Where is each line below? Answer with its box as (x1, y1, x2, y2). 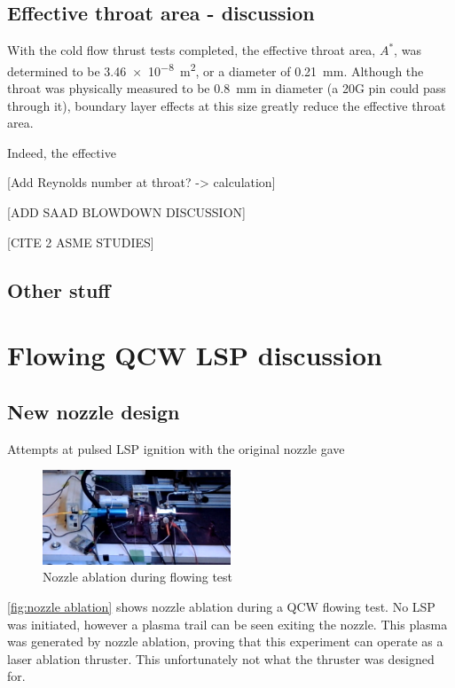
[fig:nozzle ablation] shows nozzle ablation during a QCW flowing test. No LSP (7, 597, 435, 615)
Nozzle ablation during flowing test (43, 567, 233, 586)
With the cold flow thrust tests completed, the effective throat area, (7, 41, 376, 59)
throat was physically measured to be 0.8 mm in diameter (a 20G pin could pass (7, 79, 446, 98)
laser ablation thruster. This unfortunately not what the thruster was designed (7, 649, 435, 668)
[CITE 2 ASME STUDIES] (7, 232, 154, 251)
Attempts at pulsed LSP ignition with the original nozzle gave (7, 439, 345, 457)
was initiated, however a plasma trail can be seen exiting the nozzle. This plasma (7, 614, 448, 633)
